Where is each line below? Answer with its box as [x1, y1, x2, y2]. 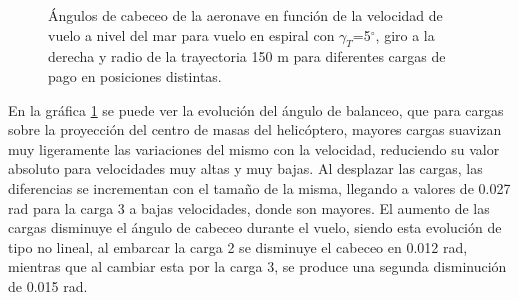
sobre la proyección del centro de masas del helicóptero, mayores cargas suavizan [8, 119, 502, 140]
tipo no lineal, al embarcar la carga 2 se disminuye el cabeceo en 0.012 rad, [8, 236, 468, 257]
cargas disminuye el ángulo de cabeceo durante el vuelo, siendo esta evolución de [8, 217, 502, 238]
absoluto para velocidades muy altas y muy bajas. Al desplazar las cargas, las [8, 158, 483, 179]
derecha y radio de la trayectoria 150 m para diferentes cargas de [48, 46, 446, 67]
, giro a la [375, 24, 435, 45]
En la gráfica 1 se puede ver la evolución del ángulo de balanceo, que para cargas [8, 99, 504, 120]
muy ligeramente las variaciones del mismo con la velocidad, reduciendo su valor [8, 138, 500, 159]
